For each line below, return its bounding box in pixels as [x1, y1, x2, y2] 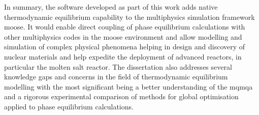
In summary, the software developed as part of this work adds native [4, 2, 218, 12]
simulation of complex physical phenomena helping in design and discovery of [4, 41, 245, 52]
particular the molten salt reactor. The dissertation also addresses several [4, 61, 232, 72]
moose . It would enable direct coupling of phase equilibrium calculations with [4, 21, 245, 32]
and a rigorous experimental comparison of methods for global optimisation [4, 91, 239, 102]
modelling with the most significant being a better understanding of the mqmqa [4, 81, 253, 92]
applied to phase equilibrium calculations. [4, 101, 134, 111]
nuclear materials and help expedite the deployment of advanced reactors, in [4, 51, 242, 62]
